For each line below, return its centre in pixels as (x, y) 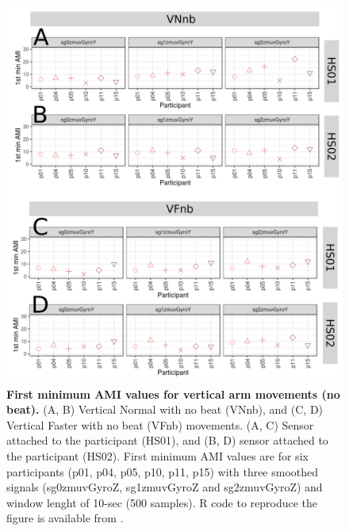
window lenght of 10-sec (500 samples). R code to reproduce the (162, 502)
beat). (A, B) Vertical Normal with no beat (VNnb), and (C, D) (165, 409)
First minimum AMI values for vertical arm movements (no (173, 393)
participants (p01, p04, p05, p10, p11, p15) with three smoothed (163, 471)
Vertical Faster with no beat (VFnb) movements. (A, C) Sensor (160, 424)
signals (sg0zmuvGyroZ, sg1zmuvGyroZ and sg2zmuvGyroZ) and (165, 487)
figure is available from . (65, 518)
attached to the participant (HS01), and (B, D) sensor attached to (167, 440)
